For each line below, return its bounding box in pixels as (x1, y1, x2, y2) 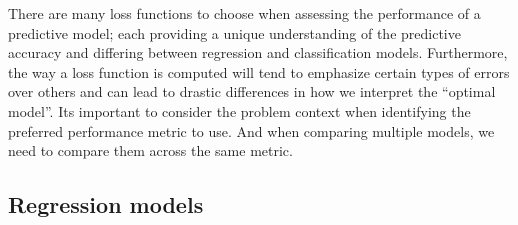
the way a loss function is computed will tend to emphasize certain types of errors (8, 61, 510, 82)
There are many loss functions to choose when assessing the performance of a (8, 3, 481, 23)
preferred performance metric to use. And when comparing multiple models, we (8, 120, 495, 141)
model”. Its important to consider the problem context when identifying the (8, 100, 471, 121)
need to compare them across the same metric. (8, 140, 293, 161)
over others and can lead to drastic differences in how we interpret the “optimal (8, 81, 496, 102)
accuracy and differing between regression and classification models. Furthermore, (8, 42, 508, 63)
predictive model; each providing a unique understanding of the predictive (8, 22, 461, 43)
